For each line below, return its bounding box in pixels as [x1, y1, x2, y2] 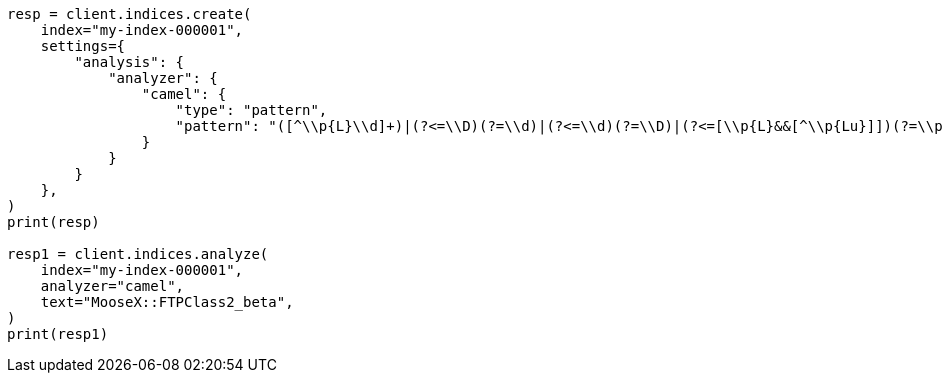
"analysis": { [74, 54, 185, 70]
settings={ [40, 38, 126, 54]
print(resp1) [7, 326, 109, 342]
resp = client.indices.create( [7, 6, 252, 22]
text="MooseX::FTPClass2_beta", [40, 294, 294, 310]
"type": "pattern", [175, 102, 328, 118]
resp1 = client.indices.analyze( [7, 246, 269, 262]
